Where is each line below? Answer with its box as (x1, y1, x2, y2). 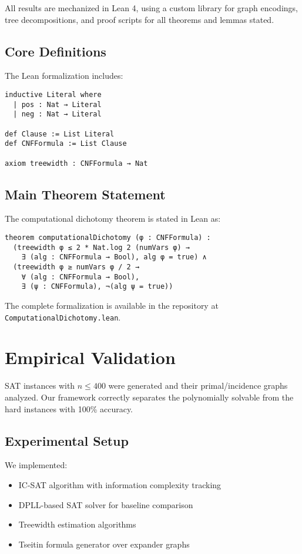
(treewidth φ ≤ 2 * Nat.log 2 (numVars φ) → (13, 243, 190, 252)
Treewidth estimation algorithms (18, 518, 136, 530)
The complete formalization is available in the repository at (5, 299, 219, 311)
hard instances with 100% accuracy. (5, 402, 133, 415)
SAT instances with (5, 379, 75, 392)
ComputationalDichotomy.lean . (5, 311, 121, 323)
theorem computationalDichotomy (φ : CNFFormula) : (5, 233, 211, 242)
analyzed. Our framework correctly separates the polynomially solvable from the (5, 391, 294, 403)
